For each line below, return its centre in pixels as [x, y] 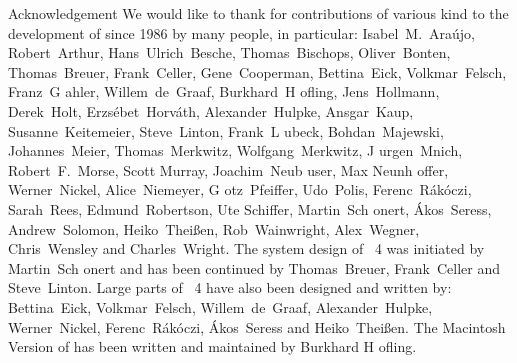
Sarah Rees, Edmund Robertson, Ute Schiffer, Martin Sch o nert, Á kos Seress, [250, 208]
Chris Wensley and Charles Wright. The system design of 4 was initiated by [246, 248]
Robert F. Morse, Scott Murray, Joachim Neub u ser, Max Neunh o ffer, [228, 169]
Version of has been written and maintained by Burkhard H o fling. [212, 346]
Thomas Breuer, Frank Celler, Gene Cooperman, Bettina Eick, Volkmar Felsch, [257, 71]
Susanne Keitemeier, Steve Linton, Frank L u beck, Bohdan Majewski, [226, 130]
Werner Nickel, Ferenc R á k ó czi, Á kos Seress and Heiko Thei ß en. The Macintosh [257, 326]
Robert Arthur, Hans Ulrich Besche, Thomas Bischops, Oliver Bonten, [229, 52]
